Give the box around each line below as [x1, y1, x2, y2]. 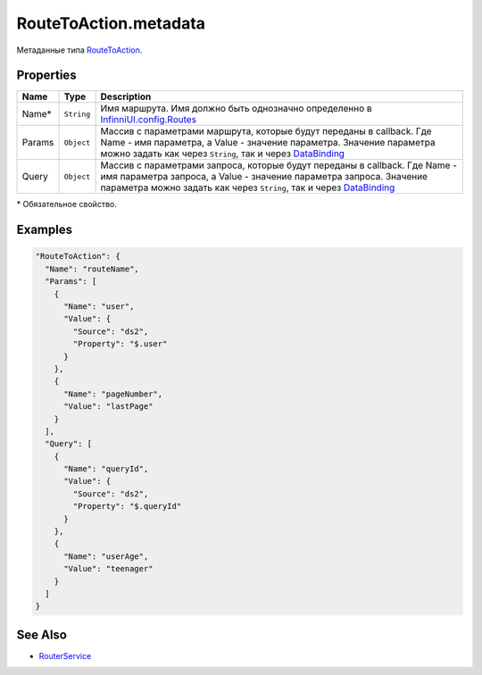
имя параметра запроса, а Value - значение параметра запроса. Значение [100, 171, 428, 183]
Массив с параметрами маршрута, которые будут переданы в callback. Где [100, 125, 432, 137]
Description [100, 90, 152, 103]
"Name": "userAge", [63, 551, 149, 562]
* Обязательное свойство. [16, 199, 118, 210]
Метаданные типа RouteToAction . [16, 45, 143, 55]
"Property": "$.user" [72, 339, 168, 349]
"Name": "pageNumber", [63, 388, 163, 399]
